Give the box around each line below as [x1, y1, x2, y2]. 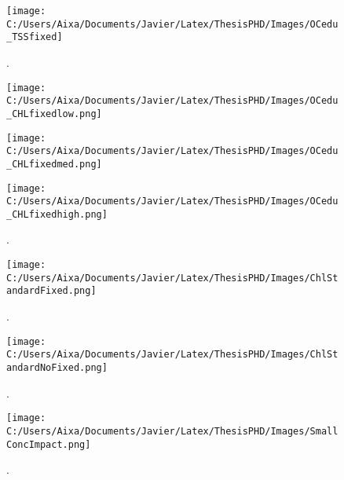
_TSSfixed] [6, 31, 63, 43]
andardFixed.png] [6, 285, 97, 297]
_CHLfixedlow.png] [6, 108, 102, 119]
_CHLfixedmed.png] [6, 158, 102, 170]
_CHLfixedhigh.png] [6, 208, 108, 220]
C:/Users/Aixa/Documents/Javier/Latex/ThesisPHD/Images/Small [6, 425, 339, 437]
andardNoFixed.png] [6, 361, 108, 373]
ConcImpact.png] [6, 438, 91, 450]
